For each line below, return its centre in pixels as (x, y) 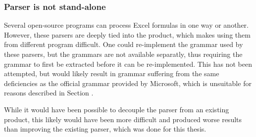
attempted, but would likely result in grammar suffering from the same (112, 73)
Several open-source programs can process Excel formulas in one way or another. (126, 25)
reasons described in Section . (49, 93)
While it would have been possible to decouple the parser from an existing (117, 109)
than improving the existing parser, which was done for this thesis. (105, 129)
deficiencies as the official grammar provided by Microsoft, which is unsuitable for (128, 83)
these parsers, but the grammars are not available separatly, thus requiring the (123, 54)
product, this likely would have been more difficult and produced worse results (123, 119)
